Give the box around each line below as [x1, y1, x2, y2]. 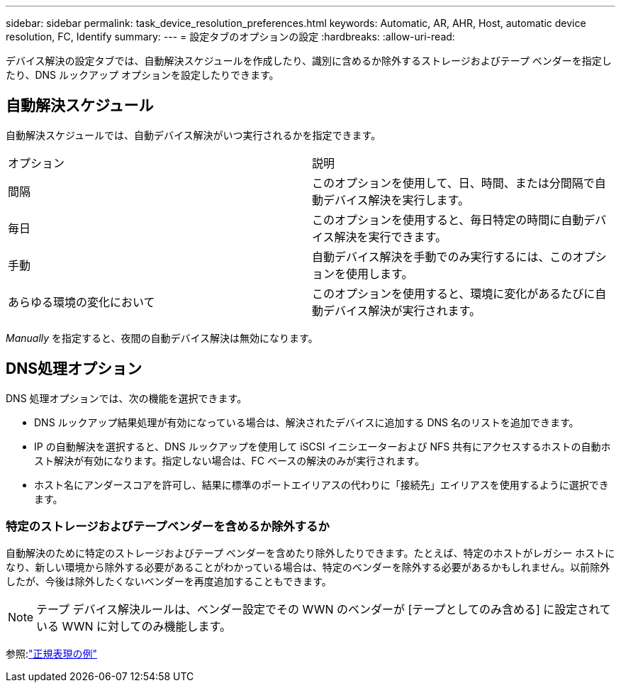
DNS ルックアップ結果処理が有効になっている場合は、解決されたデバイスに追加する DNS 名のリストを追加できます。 [34, 416, 579, 428]
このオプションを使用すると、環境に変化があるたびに [312, 286, 595, 301]
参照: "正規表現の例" [6, 648, 98, 660]
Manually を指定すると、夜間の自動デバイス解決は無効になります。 [6, 331, 318, 344]
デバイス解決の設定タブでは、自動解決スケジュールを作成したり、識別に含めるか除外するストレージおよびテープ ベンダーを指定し [6, 55, 612, 67]
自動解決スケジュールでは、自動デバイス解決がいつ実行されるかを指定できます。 [6, 128, 381, 141]
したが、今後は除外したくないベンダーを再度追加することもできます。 [6, 575, 332, 588]
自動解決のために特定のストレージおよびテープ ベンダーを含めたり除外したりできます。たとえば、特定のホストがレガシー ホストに [6, 547, 615, 560]
